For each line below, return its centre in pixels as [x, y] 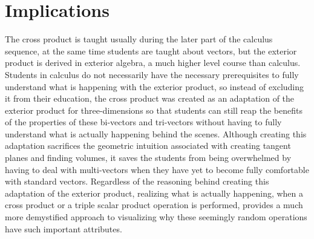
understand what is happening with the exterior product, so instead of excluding [155, 86]
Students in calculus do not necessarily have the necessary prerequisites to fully [152, 74]
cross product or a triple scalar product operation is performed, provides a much [154, 205]
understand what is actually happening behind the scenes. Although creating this [156, 133]
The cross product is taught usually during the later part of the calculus [139, 39]
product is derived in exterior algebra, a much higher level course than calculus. [153, 63]
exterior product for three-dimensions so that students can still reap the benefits [154, 110]
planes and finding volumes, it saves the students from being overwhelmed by [148, 158]
